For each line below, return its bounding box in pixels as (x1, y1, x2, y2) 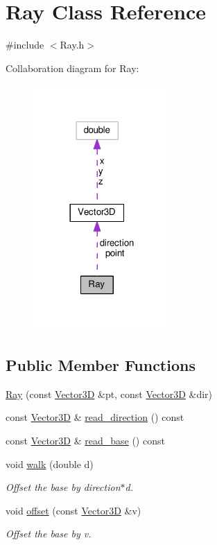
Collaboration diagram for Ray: (6, 60, 139, 75)
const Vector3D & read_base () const (6, 433, 165, 448)
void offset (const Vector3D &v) (6, 503, 141, 517)
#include (6, 37, 44, 52)
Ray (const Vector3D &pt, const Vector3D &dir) (6, 386, 212, 401)
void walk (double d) (6, 456, 94, 471)
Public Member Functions (6, 354, 196, 376)
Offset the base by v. (6, 526, 92, 541)
